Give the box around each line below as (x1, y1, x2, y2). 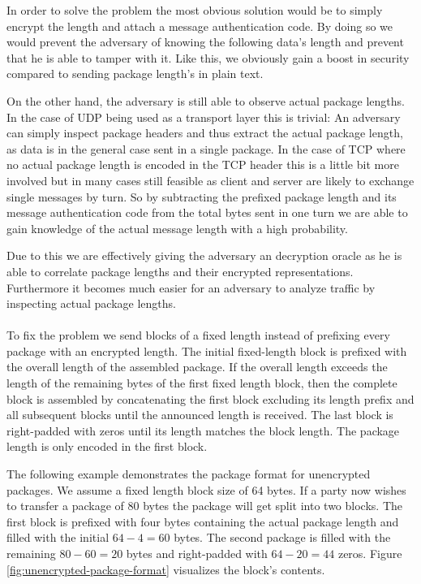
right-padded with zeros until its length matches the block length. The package (6, 422, 400, 439)
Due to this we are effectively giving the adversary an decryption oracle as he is (6, 247, 402, 264)
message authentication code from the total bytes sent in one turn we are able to (6, 204, 408, 221)
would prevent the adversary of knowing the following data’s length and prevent (6, 33, 404, 50)
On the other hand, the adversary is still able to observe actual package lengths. (6, 92, 405, 109)
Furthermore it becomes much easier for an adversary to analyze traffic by (6, 279, 376, 296)
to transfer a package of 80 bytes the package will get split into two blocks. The (6, 497, 402, 514)
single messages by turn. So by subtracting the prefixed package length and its (6, 188, 397, 205)
